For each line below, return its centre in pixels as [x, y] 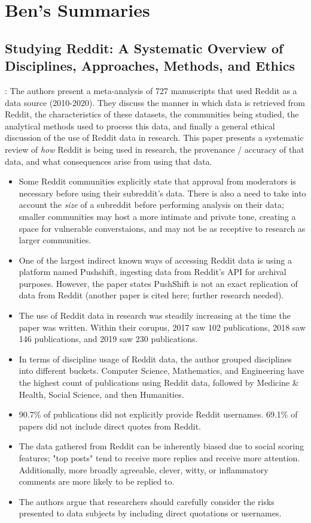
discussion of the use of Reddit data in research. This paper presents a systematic [154, 137]
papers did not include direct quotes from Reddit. [110, 426]
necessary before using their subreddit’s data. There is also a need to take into [162, 193]
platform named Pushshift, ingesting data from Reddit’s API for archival [153, 272]
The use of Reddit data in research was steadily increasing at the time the [155, 315]
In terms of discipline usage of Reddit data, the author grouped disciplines [155, 359]
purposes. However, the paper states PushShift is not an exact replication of [158, 283]
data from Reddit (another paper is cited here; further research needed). [151, 295]
